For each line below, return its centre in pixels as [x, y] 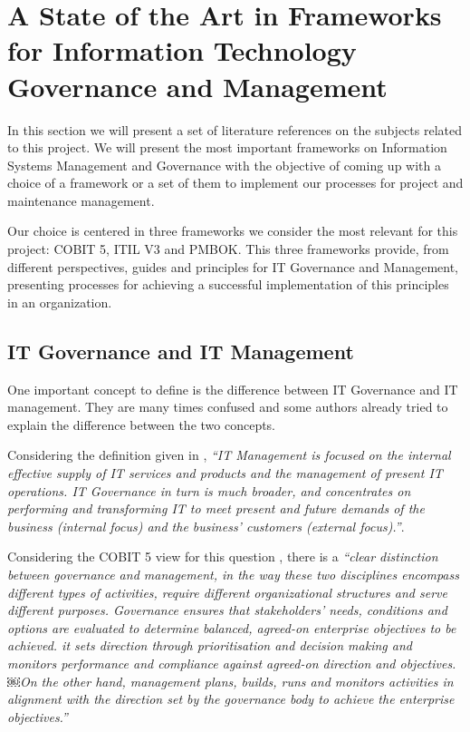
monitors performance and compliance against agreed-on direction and [201, 663]
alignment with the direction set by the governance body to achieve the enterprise [231, 699]
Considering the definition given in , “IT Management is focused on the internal [229, 455]
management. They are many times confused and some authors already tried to [228, 407]
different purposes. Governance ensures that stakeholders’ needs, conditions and [227, 610]
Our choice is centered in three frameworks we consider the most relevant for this [233, 231]
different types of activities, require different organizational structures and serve [227, 592]
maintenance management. [81, 200]
